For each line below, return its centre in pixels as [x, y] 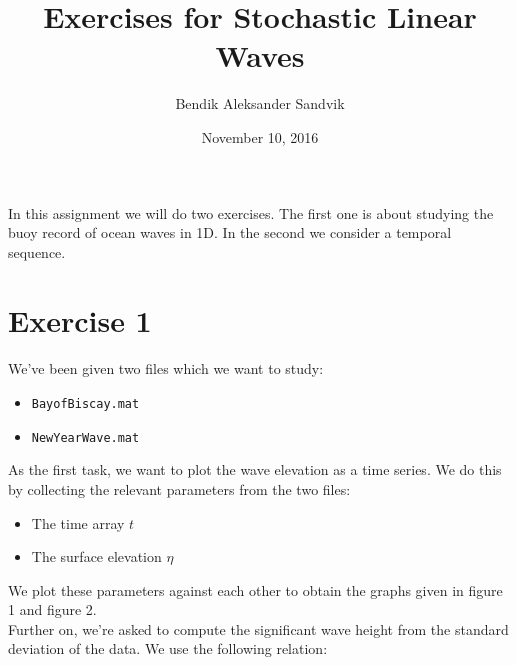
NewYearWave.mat [85, 437]
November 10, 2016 [260, 136]
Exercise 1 [80, 320]
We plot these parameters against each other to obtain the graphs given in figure [255, 589]
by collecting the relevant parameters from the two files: [179, 488]
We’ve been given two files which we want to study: [166, 368]
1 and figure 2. [52, 609]
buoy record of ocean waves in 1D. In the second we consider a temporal [230, 232]
